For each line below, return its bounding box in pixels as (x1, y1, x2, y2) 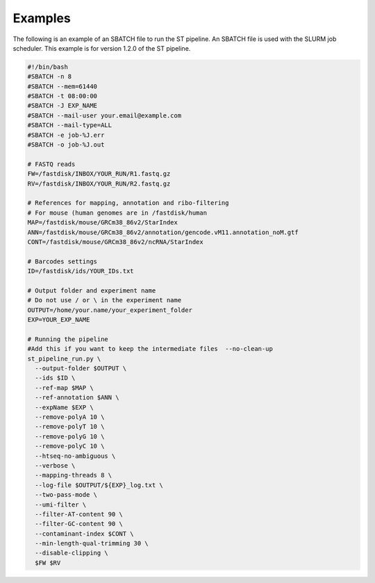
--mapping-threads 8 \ (35, 471, 112, 479)
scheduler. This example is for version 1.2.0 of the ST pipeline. (12, 44, 191, 52)
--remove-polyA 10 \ (35, 413, 105, 420)
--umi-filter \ (35, 500, 87, 509)
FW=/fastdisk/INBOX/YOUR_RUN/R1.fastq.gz (27, 170, 171, 178)
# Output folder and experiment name (27, 286, 156, 295)
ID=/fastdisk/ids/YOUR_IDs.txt (27, 268, 135, 275)
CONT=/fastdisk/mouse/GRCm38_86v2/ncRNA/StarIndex (27, 238, 204, 246)
